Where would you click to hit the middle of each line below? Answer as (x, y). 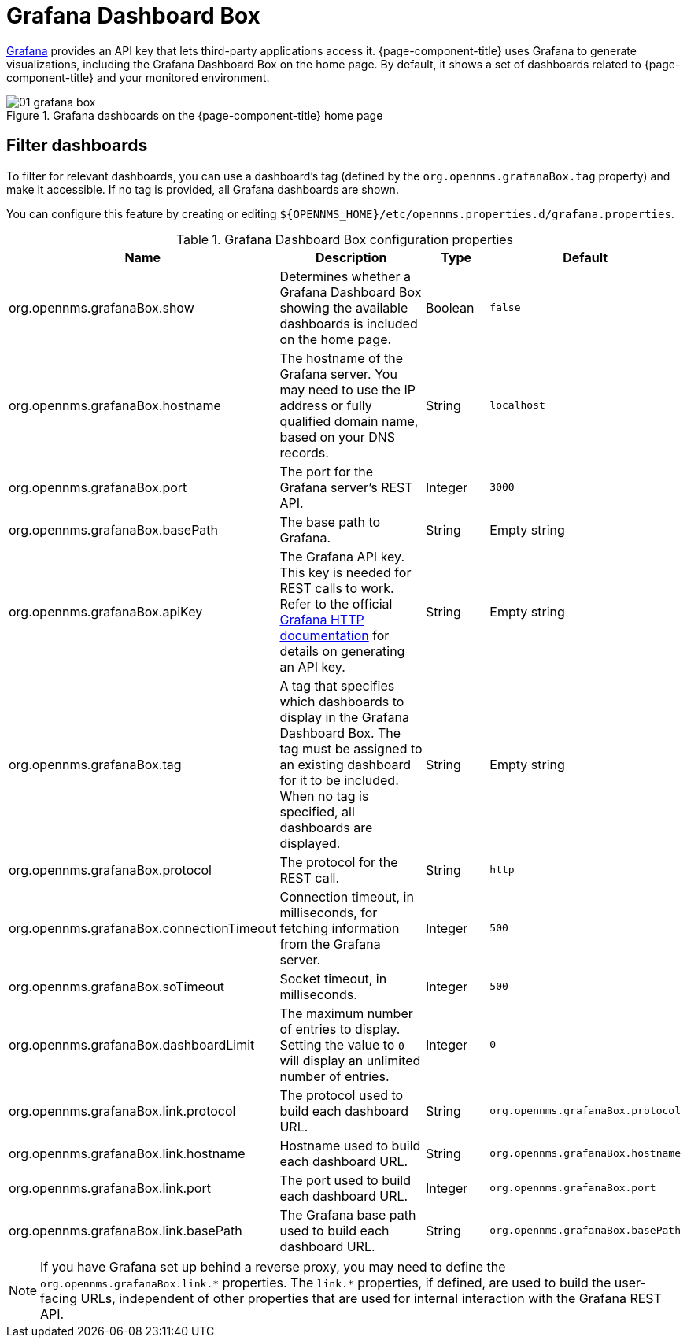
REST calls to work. (337, 588)
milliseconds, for (329, 912)
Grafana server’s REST (346, 487)
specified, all (317, 811)
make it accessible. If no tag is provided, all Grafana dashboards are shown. (203, 189)
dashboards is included (349, 323)
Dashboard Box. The (340, 733)
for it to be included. (339, 780)
